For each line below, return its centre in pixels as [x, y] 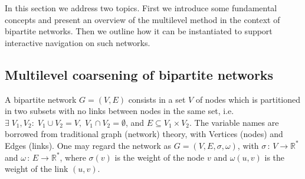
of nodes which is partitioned [248, 99]
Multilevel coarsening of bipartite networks [139, 74]
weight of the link [37, 169]
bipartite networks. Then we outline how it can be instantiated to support [139, 31]
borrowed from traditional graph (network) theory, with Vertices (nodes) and [144, 134]
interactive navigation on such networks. [78, 42]
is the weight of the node [160, 157]
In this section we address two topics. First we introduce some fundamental [141, 8]
